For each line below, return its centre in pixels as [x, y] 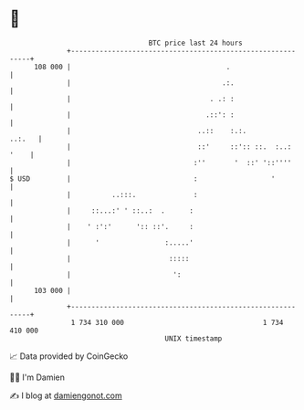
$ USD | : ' [142, 179]
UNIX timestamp [194, 338]
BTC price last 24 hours [196, 43]
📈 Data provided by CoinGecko [69, 356]
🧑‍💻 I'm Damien [37, 377]
